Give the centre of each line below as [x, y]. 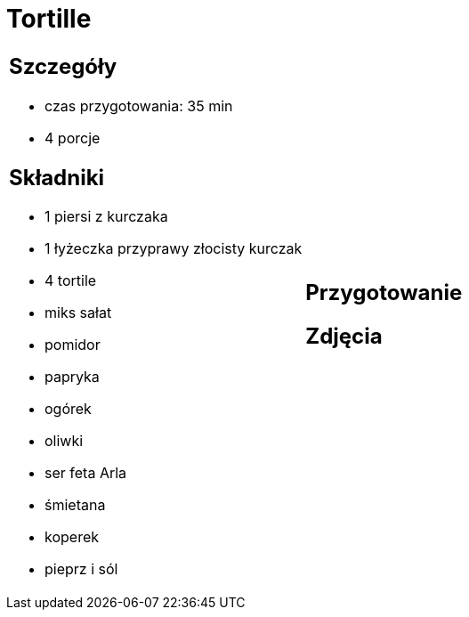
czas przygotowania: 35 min [139, 106]
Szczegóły [63, 66]
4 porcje [73, 138]
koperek [72, 537]
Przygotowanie [384, 292]
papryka [72, 377]
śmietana [75, 505]
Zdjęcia [344, 336]
